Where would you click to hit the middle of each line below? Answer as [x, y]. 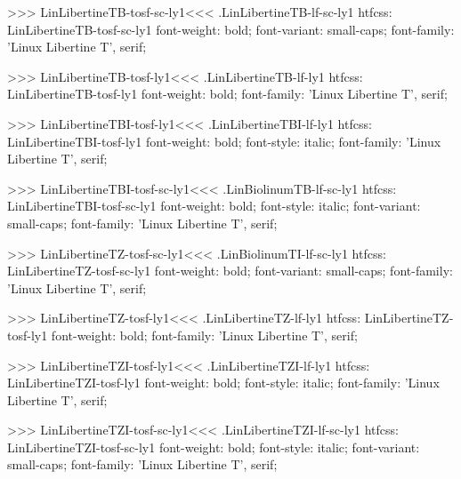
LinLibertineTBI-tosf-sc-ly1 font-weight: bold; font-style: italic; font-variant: [214, 206]
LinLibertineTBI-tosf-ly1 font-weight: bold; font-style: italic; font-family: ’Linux [224, 141]
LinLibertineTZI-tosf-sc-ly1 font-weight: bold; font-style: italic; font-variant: [214, 447]
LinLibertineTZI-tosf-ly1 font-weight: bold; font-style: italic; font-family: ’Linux [223, 383]
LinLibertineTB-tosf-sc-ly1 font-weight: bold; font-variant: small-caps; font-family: [231, 29]
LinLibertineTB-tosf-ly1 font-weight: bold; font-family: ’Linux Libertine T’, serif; [227, 94]
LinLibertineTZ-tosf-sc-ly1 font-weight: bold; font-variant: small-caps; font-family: [230, 271]
